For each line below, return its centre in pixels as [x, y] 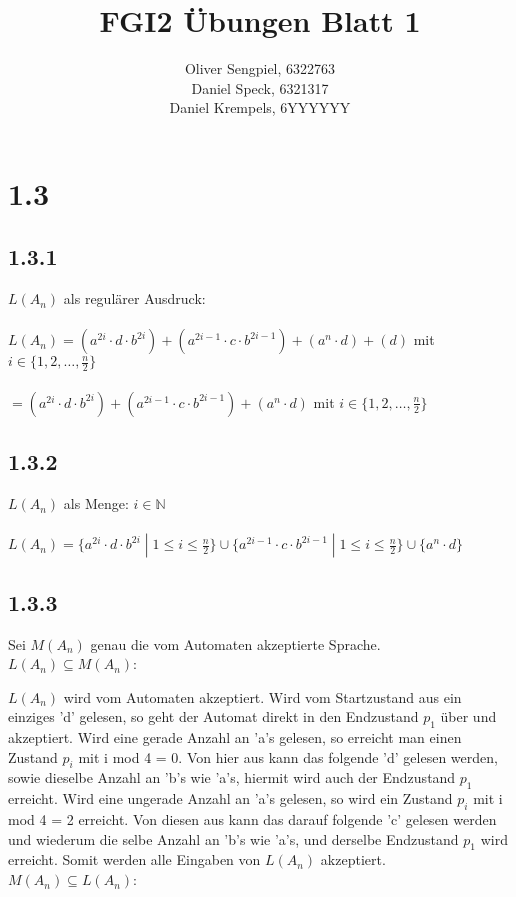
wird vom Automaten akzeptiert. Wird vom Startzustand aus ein [262, 696]
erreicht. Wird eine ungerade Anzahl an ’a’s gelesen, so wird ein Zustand [230, 798]
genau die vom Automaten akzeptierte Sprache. [235, 643]
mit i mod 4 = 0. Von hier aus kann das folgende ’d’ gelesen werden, [288, 756]
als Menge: [96, 503]
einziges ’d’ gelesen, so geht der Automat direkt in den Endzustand [213, 716]
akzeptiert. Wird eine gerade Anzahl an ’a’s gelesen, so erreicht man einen [235, 737]
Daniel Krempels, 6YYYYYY [260, 107]
